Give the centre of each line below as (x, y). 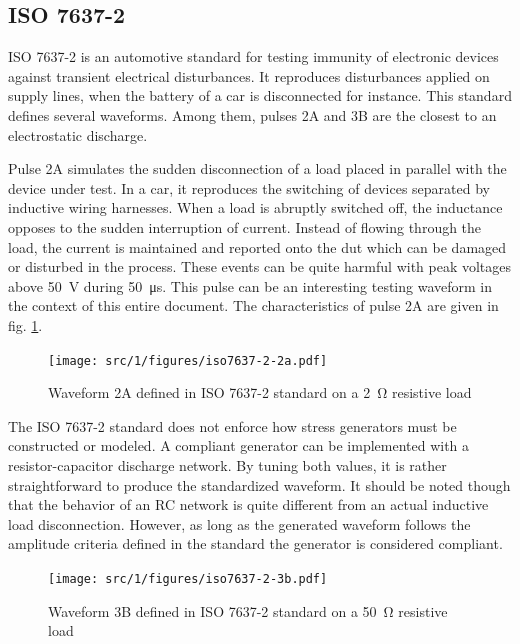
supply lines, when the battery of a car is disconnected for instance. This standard (260, 95)
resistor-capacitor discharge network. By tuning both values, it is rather (227, 464)
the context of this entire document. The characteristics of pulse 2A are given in (253, 305)
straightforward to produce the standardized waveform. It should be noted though (259, 484)
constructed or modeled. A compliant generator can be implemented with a (239, 445)
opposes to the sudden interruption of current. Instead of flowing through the (245, 226)
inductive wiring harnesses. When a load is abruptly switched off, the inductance (255, 207)
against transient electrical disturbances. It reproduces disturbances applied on (249, 75)
